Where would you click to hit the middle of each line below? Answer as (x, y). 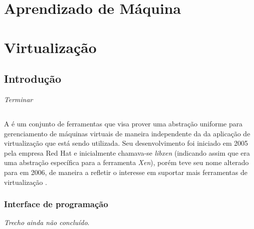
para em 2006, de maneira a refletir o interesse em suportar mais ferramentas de (126, 172)
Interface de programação (56, 204)
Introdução (33, 79)
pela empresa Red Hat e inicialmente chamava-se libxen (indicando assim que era (127, 152)
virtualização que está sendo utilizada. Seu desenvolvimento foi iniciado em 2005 (126, 143)
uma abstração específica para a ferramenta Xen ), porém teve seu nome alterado (127, 162)
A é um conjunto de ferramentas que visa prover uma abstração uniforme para (123, 123)
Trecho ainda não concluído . (47, 222)
